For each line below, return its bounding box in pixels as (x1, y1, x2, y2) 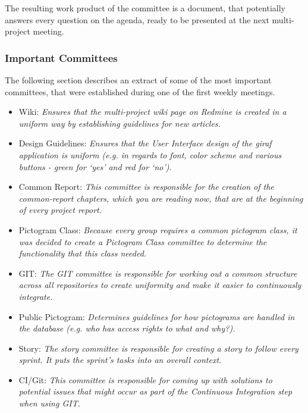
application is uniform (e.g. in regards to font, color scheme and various (18, 148, 282, 161)
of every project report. (18, 204, 102, 216)
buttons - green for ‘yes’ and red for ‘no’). (18, 160, 172, 173)
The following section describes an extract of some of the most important (5, 74, 272, 86)
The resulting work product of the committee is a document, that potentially (5, 2, 285, 14)
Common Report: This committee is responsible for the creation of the (18, 180, 274, 193)
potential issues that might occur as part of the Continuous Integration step (18, 385, 293, 398)
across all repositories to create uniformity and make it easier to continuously (18, 279, 301, 291)
